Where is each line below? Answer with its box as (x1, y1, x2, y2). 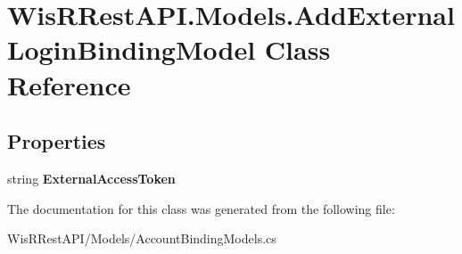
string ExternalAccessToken (7, 168, 176, 187)
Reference (7, 66, 131, 102)
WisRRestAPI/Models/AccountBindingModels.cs (7, 229, 276, 248)
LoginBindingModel (7, 31, 256, 68)
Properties (7, 127, 106, 155)
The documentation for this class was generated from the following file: (7, 199, 395, 217)
